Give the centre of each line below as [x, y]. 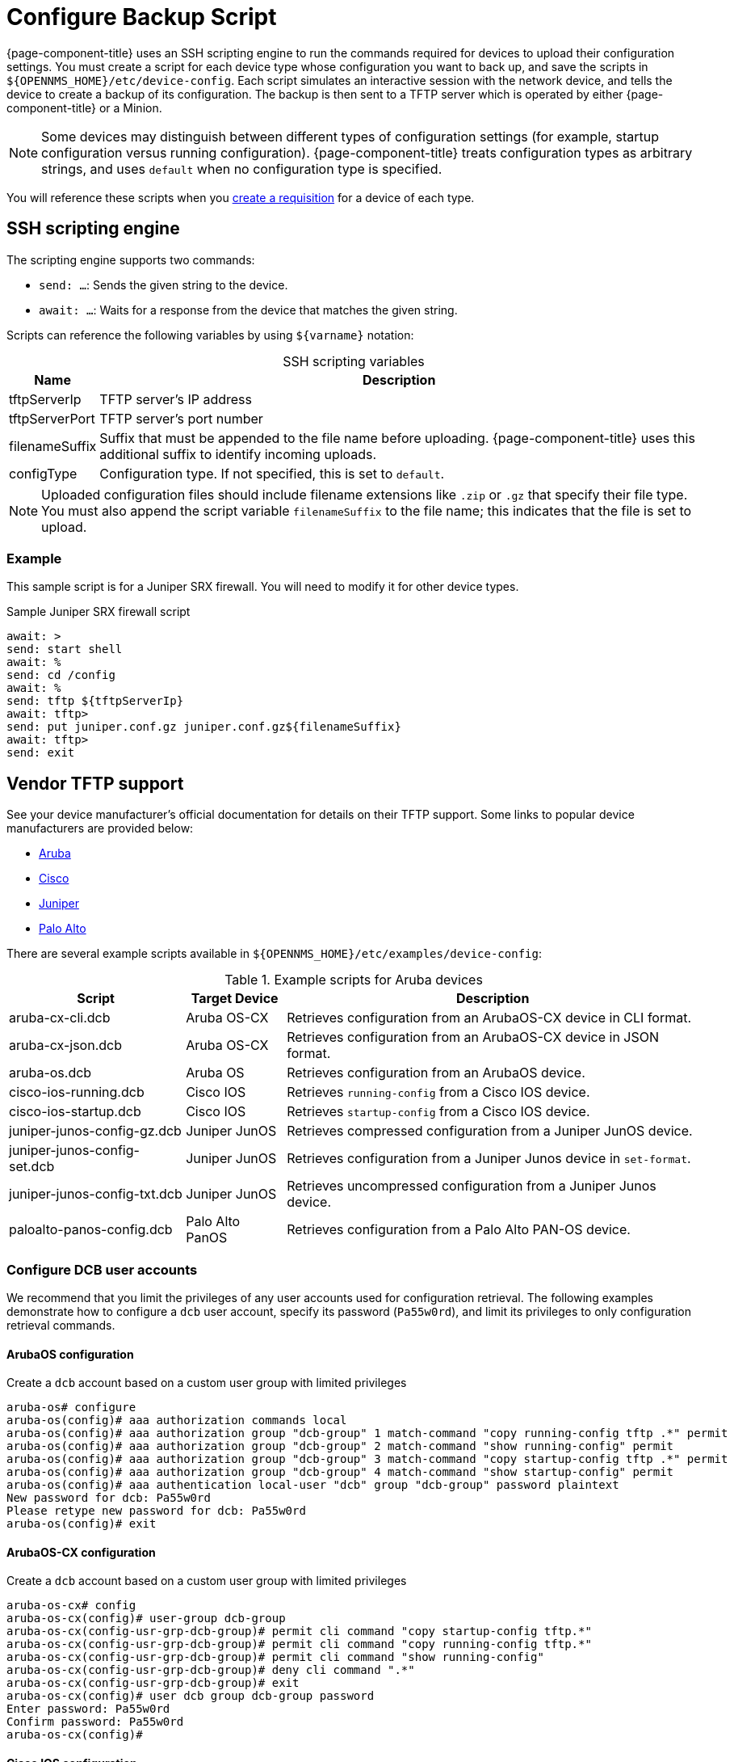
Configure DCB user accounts [102, 1269]
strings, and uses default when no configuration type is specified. [242, 169]
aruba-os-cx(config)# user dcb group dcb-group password [191, 1696]
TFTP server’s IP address [176, 399]
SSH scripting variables [354, 361]
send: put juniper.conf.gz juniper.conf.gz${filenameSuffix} [204, 727]
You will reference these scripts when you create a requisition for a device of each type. [241, 197]
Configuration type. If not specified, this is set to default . [272, 473]
